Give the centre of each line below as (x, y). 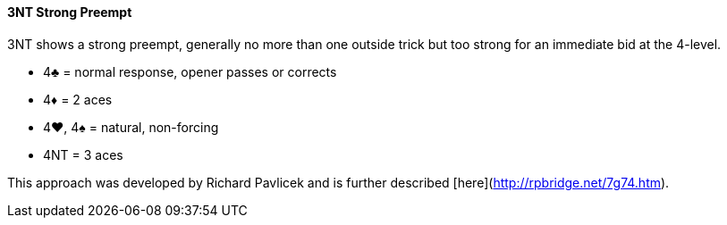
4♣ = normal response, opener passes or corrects (190, 71)
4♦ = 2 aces (78, 99)
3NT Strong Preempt (70, 12)
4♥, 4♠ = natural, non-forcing (131, 127)
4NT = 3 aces (83, 154)
